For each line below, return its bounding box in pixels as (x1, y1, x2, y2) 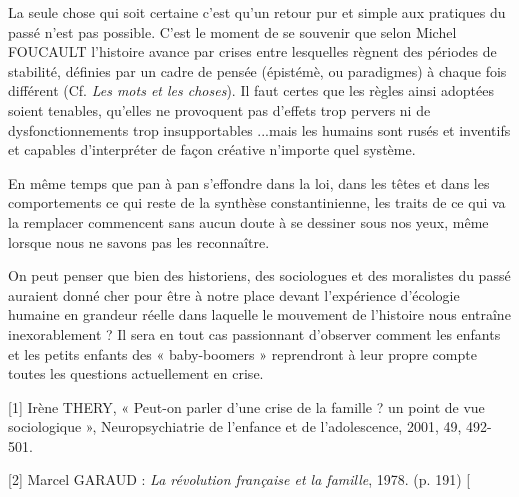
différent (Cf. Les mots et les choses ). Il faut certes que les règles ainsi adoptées (8, 80, 494, 101)
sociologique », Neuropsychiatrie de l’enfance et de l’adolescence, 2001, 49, (8, 416, 462, 437)
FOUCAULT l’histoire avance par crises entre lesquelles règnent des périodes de (8, 41, 497, 62)
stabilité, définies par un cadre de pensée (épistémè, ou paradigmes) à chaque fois (8, 60, 507, 81)
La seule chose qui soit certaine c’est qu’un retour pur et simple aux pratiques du (8, 2, 506, 22)
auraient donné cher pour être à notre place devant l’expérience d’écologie (8, 284, 460, 305)
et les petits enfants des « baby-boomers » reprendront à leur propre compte (8, 343, 477, 364)
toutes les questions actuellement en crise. (8, 363, 264, 384)
